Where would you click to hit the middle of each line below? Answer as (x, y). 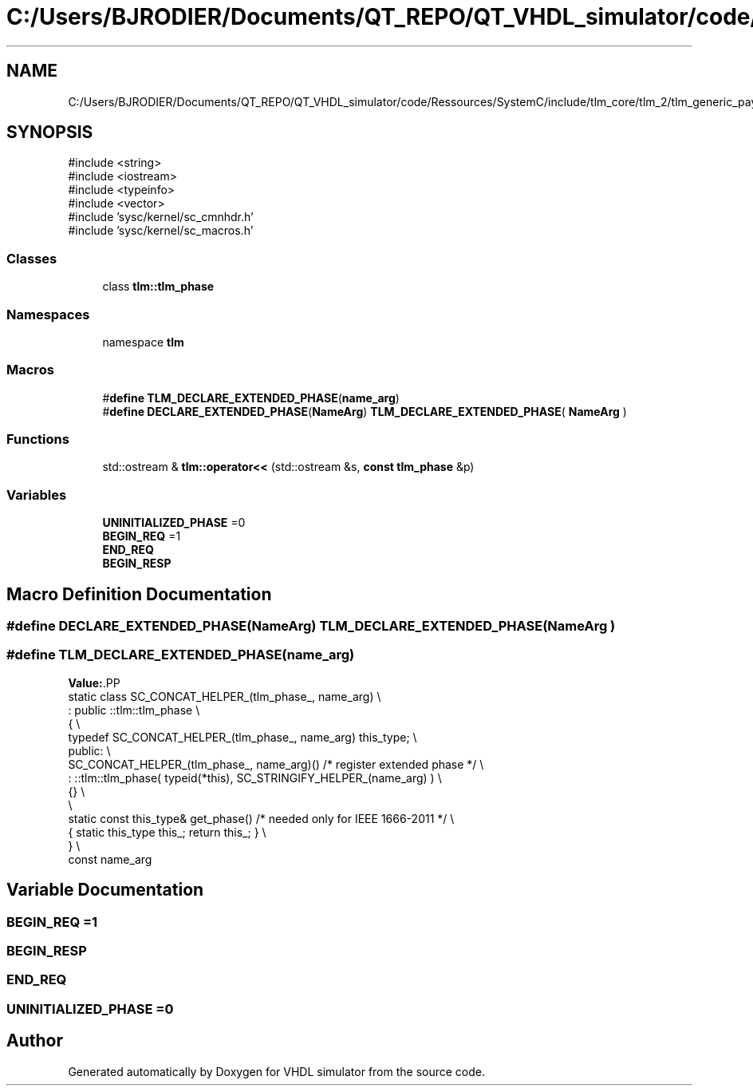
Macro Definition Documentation (139, 594)
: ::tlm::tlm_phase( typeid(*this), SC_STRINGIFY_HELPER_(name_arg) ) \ (255, 777)
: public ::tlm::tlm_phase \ (134, 710)
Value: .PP (94, 682)
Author (35, 1041)
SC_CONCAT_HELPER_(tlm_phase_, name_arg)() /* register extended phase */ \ (276, 764)
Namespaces (48, 314)
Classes (32, 258)
